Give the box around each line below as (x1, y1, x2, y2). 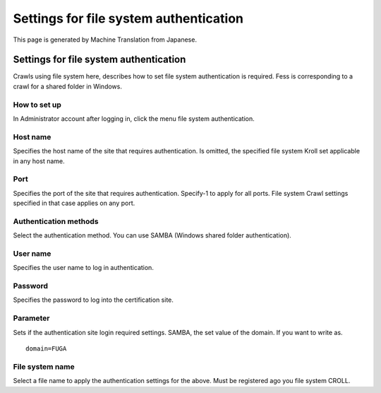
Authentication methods (13, 216, 99, 226)
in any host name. (13, 156, 65, 165)
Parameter (13, 313, 50, 323)
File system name (13, 361, 75, 371)
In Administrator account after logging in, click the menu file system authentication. (13, 114, 255, 123)
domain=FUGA (25, 345, 67, 353)
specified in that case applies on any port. (13, 199, 135, 208)
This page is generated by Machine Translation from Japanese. (13, 35, 198, 44)
